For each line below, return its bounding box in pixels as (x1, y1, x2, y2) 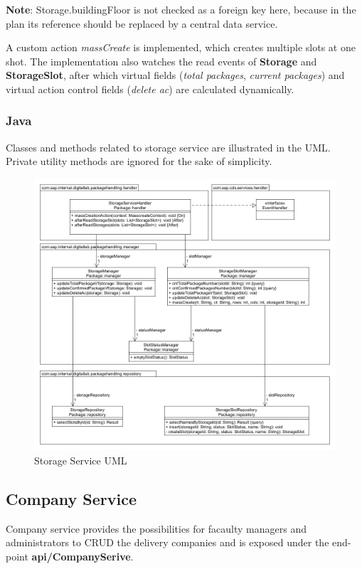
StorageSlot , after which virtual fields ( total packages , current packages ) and (6, 68, 345, 83)
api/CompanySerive (31, 548, 131, 563)
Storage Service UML (34, 452, 127, 467)
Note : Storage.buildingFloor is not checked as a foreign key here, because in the (6, 2, 356, 16)
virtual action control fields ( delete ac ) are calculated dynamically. (6, 81, 294, 96)
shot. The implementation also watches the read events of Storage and (6, 53, 317, 68)
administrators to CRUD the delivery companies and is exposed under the (6, 535, 329, 550)
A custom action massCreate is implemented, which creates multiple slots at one (6, 40, 356, 55)
